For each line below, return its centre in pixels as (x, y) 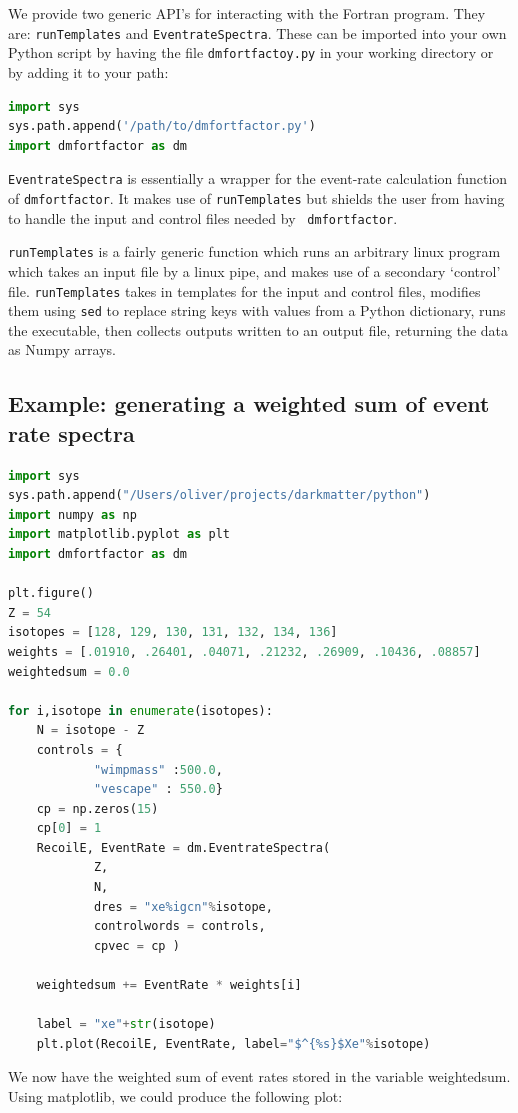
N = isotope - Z (90, 730)
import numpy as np (72, 514)
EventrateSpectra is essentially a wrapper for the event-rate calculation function (258, 178)
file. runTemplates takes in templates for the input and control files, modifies (244, 290)
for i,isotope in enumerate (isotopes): (140, 710)
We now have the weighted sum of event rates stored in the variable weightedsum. (259, 1076)
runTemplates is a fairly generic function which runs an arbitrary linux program (254, 251)
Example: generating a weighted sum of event (249, 403)
